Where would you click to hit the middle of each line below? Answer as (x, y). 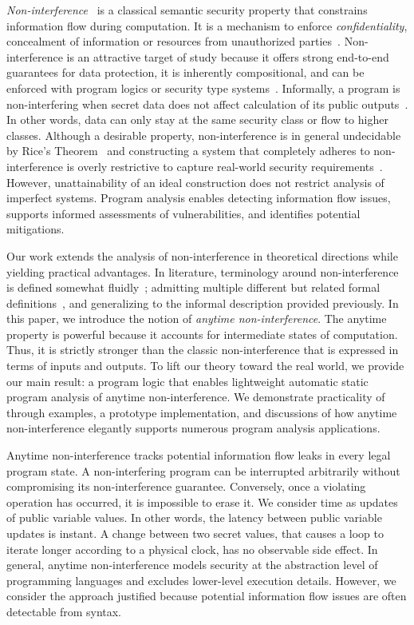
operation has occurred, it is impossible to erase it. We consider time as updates (202, 502)
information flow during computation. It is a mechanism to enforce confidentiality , (207, 25)
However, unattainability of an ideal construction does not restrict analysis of (195, 182)
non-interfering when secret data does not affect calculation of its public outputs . (207, 104)
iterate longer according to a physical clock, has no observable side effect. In (192, 549)
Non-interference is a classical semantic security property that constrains (187, 10)
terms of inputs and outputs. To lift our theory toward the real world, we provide (205, 366)
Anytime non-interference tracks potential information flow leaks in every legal (199, 455)
